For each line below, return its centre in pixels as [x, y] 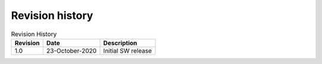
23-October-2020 [71, 50]
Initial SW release [128, 50]
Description [120, 43]
